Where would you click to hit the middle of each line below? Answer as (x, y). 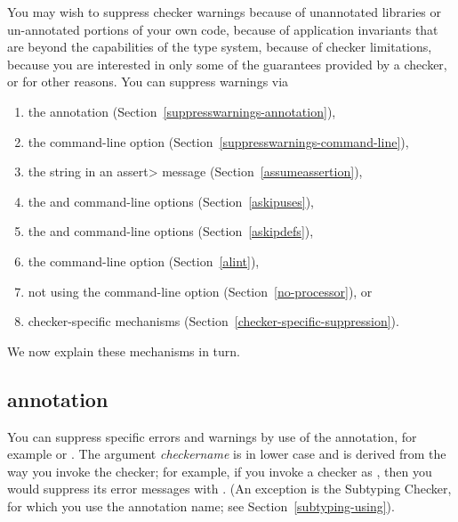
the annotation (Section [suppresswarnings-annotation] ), (182, 111)
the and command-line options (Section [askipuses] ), (171, 201)
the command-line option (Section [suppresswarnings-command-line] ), (218, 141)
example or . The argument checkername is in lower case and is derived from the (227, 454)
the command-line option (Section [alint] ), (144, 261)
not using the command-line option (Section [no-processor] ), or (200, 291)
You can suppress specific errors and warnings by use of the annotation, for (212, 436)
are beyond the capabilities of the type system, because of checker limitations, (220, 47)
